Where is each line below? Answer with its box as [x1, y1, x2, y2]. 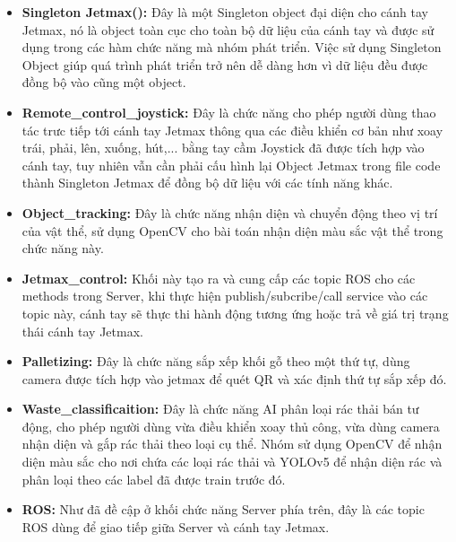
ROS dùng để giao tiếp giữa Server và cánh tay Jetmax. [22, 517, 330, 536]
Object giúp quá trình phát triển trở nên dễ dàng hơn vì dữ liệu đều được [22, 55, 428, 74]
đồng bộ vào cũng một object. [22, 73, 186, 92]
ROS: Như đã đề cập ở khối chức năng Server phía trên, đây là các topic [22, 500, 425, 519]
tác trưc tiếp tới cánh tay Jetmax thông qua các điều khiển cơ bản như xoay [22, 120, 443, 139]
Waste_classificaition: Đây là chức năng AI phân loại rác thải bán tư [22, 399, 419, 418]
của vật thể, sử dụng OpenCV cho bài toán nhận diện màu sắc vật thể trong [22, 221, 443, 240]
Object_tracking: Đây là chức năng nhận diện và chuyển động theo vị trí [22, 203, 438, 222]
